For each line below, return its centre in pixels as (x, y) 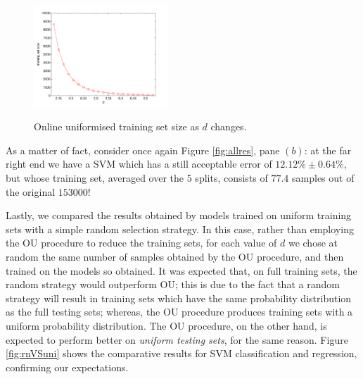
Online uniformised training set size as (116, 126)
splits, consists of (231, 178)
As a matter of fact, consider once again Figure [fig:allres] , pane (143, 150)
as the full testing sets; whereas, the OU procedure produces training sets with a (179, 312)
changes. (229, 126)
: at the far (328, 150)
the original (31, 191)
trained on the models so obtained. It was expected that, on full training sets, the (181, 270)
